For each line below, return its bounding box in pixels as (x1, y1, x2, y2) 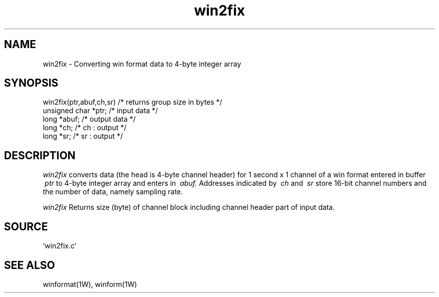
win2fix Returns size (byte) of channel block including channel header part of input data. (43, 203, 335, 212)
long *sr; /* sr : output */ (43, 132, 123, 141)
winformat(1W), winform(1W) (43, 279, 137, 288)
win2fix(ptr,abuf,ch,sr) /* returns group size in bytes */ (43, 98, 223, 107)
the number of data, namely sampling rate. (43, 187, 183, 196)
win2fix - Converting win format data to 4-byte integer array (43, 59, 242, 68)
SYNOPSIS (4, 77, 59, 90)
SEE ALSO (4, 258, 55, 271)
